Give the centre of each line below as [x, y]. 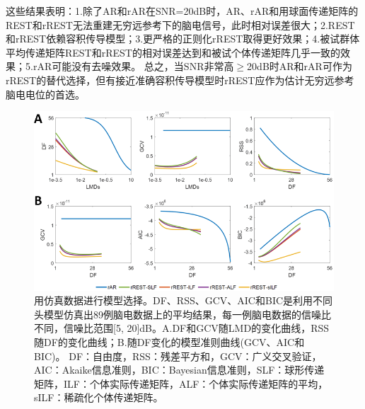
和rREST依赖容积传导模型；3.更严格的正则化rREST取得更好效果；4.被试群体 [183, 39]
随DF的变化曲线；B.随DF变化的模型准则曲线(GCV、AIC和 [169, 341]
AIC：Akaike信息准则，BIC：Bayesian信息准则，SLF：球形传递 [179, 370]
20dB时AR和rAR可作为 [300, 66]
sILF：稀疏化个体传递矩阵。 [99, 397]
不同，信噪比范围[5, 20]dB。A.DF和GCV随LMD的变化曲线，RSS [182, 328]
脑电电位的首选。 [45, 94]
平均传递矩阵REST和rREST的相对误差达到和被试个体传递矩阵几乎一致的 [173, 52]
